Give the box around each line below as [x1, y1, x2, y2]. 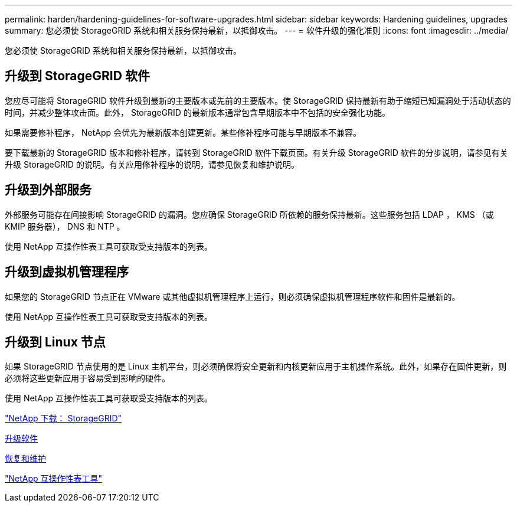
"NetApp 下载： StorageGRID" [5, 413, 122, 424]
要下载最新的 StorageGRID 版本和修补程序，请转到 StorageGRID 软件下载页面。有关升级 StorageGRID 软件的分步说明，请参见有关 [5, 147, 508, 158]
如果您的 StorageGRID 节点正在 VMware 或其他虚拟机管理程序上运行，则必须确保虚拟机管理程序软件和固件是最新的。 [5, 291, 460, 302]
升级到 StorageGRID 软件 [5, 68, 150, 84]
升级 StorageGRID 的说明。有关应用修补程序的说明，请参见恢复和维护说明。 [5, 159, 299, 169]
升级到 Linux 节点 [5, 334, 106, 349]
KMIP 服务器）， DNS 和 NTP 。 [5, 221, 125, 231]
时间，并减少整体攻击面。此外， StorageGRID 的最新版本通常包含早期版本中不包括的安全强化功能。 [5, 107, 390, 117]
